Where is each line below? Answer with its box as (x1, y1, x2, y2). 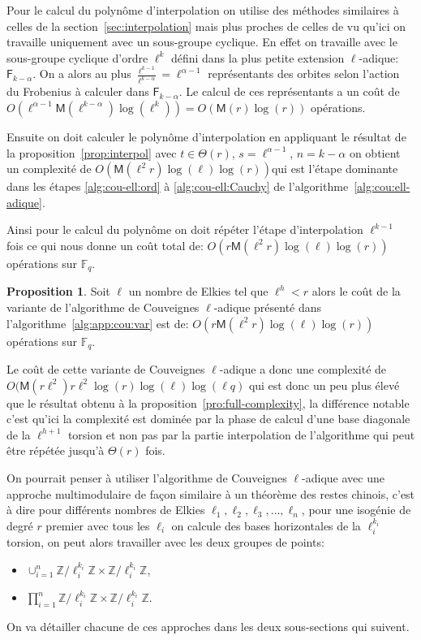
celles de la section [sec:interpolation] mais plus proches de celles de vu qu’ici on (6, 17, 406, 34)
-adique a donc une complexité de (219, 360, 387, 377)
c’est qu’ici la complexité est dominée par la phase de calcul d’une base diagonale (6, 410, 410, 427)
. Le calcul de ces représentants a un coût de (178, 83, 400, 100)
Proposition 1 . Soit (6, 283, 110, 300)
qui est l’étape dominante (271, 160, 398, 177)
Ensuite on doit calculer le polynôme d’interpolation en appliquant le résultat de (6, 128, 406, 145)
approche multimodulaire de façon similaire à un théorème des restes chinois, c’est (6, 485, 415, 502)
